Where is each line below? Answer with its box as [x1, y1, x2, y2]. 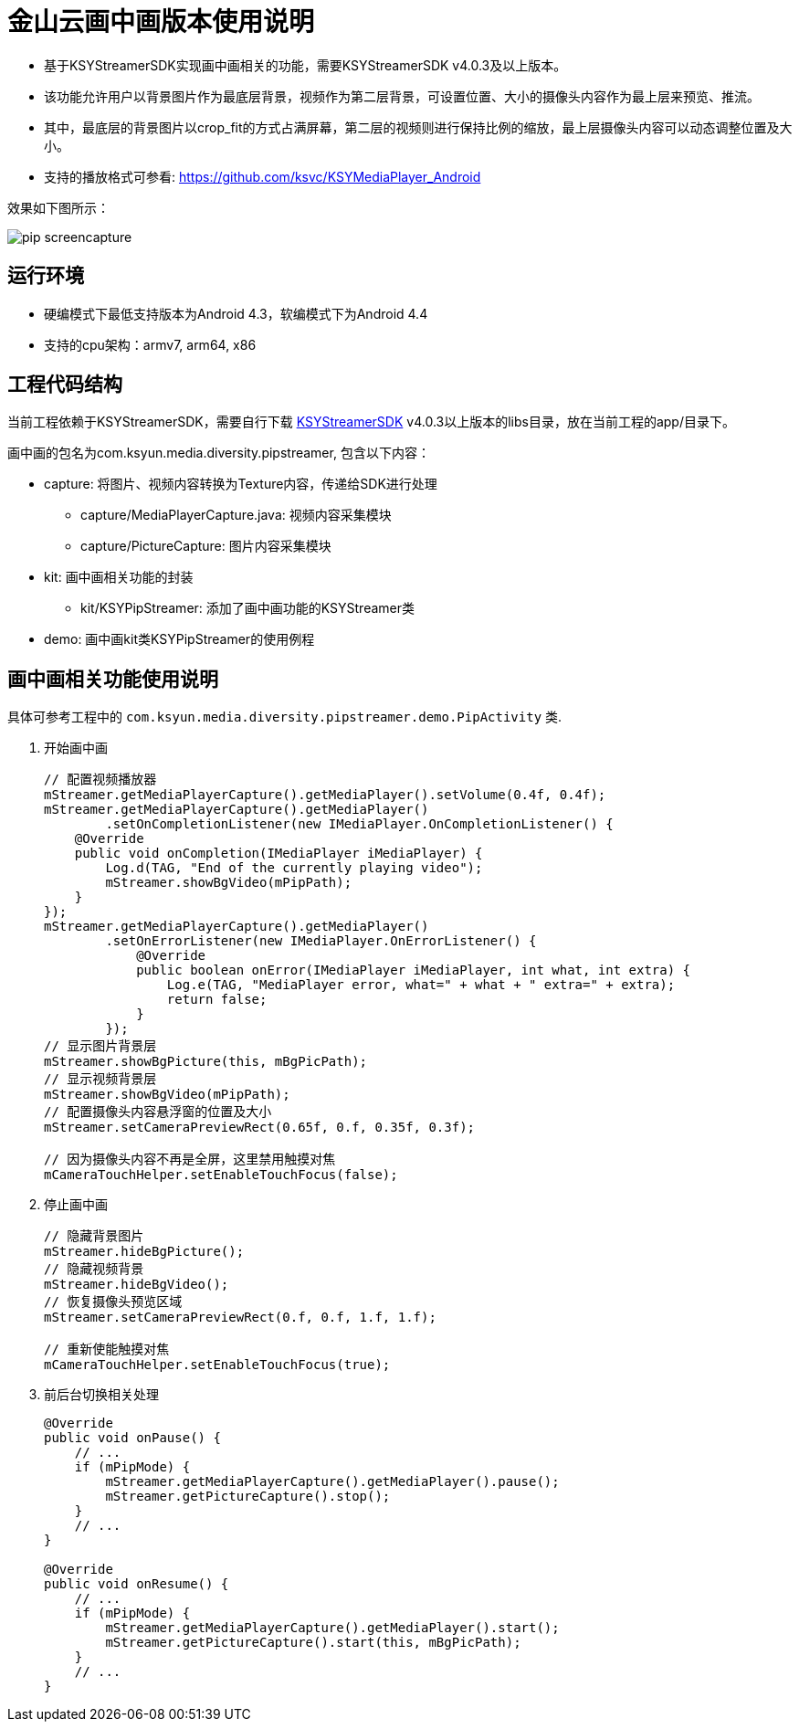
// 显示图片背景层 [44, 1038, 157, 1054]
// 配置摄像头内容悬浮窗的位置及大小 [44, 1104, 272, 1120]
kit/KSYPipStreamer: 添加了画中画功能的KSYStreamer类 [80, 600, 415, 617]
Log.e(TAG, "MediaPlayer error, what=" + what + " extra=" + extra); [166, 977, 676, 993]
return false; [166, 992, 268, 1007]
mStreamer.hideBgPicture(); [44, 1244, 245, 1260]
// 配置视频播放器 [44, 772, 157, 787]
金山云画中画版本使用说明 [7, 6, 315, 37]
